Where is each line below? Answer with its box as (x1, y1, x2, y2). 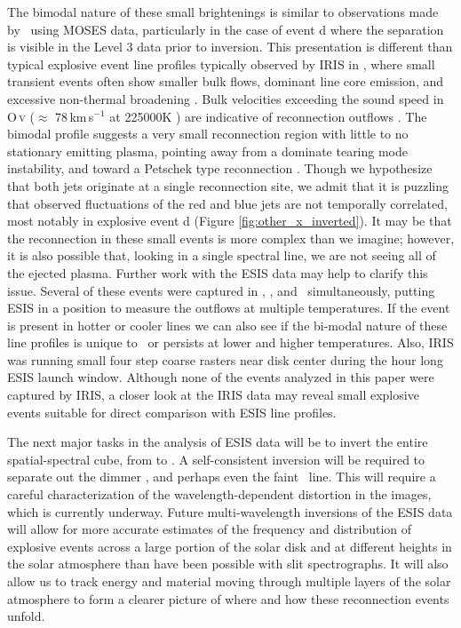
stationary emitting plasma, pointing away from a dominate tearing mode (7, 141, 409, 160)
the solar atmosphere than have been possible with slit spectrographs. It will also (7, 554, 449, 573)
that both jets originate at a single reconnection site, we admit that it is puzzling (7, 176, 449, 195)
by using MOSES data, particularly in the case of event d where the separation (7, 20, 444, 38)
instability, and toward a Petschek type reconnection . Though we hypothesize (7, 159, 433, 178)
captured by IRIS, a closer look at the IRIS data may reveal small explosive (7, 386, 419, 404)
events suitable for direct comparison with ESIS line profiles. (7, 402, 337, 421)
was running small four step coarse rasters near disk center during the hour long (7, 350, 443, 369)
